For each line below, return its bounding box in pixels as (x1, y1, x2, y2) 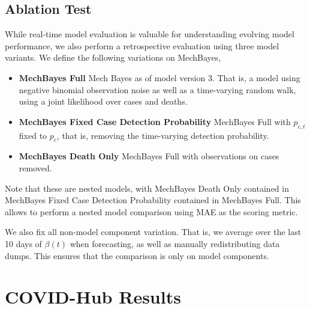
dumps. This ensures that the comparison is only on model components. (5, 249, 269, 262)
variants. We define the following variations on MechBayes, (5, 51, 221, 64)
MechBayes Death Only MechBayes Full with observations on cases (19, 150, 279, 162)
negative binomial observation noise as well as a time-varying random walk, (19, 83, 296, 96)
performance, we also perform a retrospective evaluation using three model (5, 39, 279, 52)
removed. (19, 161, 52, 174)
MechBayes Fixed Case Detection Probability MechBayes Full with (19, 115, 291, 127)
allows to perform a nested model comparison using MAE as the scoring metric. (5, 205, 298, 218)
